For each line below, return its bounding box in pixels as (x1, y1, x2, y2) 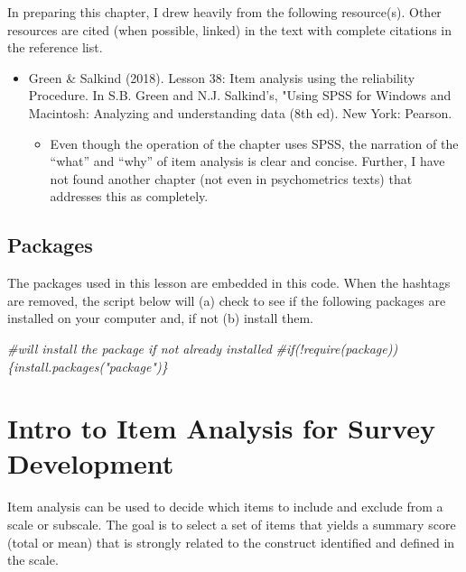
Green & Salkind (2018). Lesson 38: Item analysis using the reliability (28, 68, 415, 87)
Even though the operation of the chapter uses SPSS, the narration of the (50, 134, 459, 152)
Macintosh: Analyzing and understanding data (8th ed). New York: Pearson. (28, 103, 452, 122)
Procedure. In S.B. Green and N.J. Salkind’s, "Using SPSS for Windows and (28, 86, 452, 105)
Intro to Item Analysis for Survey (7, 410, 435, 447)
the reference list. (7, 38, 103, 57)
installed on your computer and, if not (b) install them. (7, 309, 313, 328)
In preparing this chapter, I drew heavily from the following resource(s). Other (7, 3, 442, 21)
